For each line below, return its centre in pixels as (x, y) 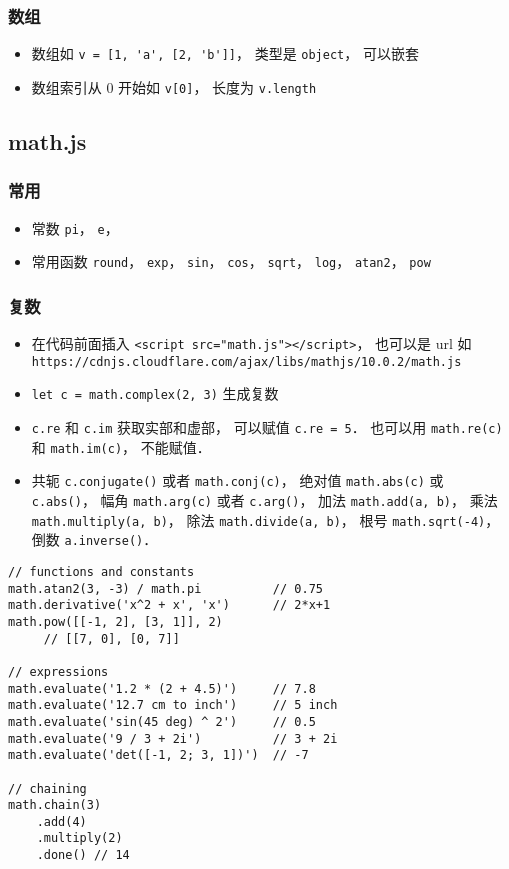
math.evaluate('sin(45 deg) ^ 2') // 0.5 (162, 721)
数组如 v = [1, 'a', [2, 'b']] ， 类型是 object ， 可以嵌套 (225, 53)
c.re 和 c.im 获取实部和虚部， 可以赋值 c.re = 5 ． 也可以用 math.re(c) (267, 427)
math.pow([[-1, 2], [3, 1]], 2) (115, 621)
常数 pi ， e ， (75, 227)
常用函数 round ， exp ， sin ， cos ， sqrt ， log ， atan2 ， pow (231, 261)
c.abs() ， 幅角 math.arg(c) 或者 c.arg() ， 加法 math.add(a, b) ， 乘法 (264, 500)
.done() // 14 (83, 855)
